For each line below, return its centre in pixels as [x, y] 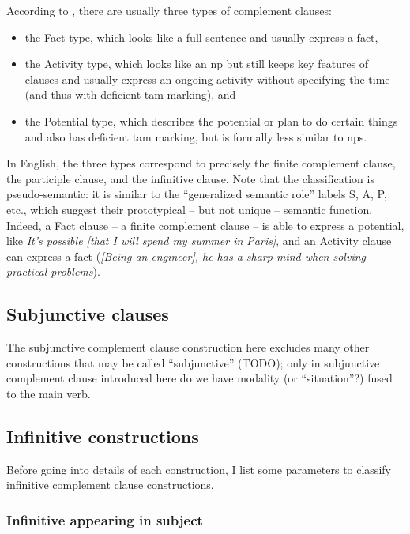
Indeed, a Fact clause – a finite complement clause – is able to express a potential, [205, 225]
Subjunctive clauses [88, 314]
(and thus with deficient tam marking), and [130, 94]
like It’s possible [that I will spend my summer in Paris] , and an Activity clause [199, 241]
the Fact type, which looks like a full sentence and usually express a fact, [201, 37]
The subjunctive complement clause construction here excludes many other [188, 347]
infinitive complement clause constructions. [110, 485]
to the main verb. [49, 393]
